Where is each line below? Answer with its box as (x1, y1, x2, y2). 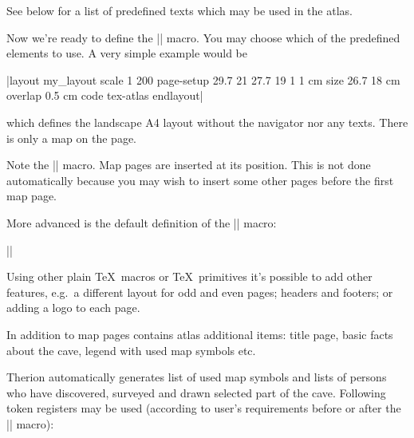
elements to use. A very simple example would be (6, 45, 247, 61)
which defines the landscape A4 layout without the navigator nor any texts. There (6, 113, 408, 130)
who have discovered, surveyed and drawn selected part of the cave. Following (6, 384, 386, 401)
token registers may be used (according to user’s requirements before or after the (6, 400, 401, 416)
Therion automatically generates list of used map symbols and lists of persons (6, 369, 387, 385)
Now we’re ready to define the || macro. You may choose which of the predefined (6, 29, 400, 45)
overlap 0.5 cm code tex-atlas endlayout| (6, 87, 203, 104)
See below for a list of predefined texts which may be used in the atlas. (6, 2, 353, 18)
